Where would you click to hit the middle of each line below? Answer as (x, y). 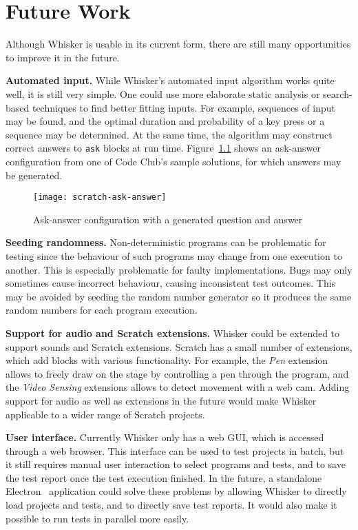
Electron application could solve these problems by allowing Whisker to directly (176, 491)
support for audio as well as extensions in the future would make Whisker (161, 400)
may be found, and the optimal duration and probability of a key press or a (165, 121)
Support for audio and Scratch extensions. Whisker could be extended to (173, 333)
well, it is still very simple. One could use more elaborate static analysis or (163, 93)
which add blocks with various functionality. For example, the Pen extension (167, 360)
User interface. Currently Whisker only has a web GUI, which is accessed (165, 437)
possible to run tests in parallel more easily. (97, 518)
